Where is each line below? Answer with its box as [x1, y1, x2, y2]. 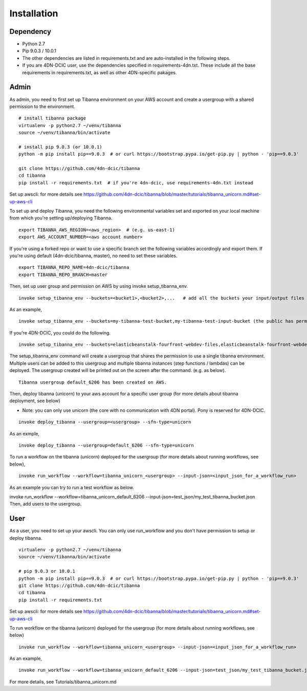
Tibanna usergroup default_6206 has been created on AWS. [18, 379, 167, 385]
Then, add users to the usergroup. [9, 501, 82, 507]
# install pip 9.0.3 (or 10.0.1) [18, 144, 102, 150]
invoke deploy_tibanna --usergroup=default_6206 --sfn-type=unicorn [18, 442, 194, 448]
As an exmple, [9, 430, 39, 436]
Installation [9, 8, 58, 19]
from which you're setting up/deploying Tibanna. [9, 215, 113, 221]
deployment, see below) [9, 397, 61, 404]
